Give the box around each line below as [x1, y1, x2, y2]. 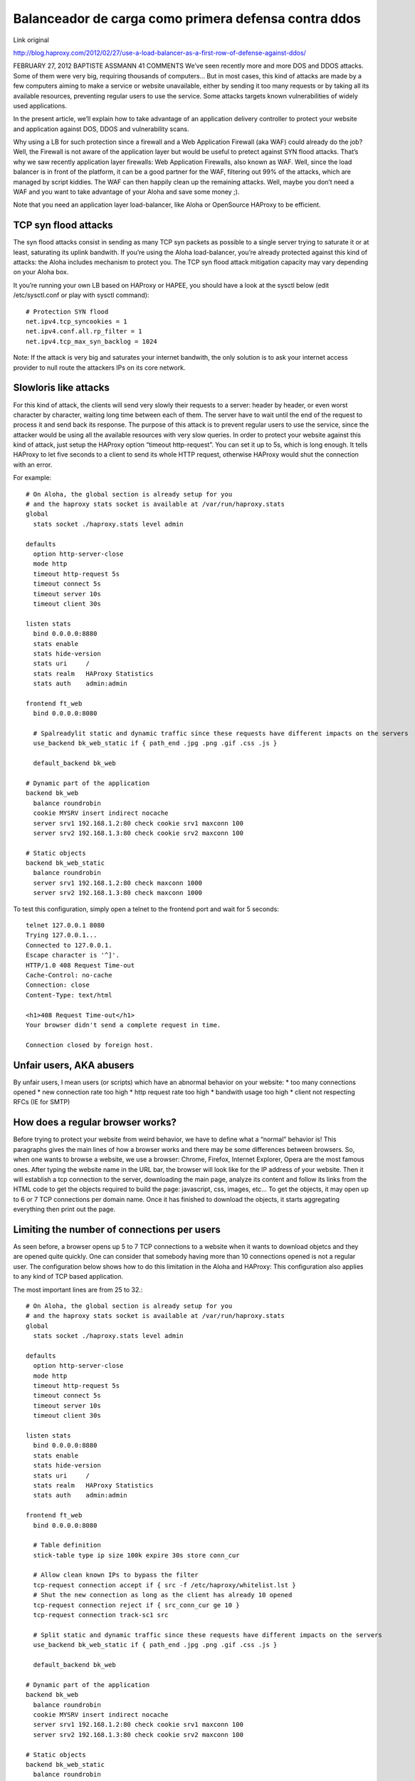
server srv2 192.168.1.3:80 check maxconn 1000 [33, 889, 203, 897]
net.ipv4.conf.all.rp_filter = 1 [26, 328, 142, 336]
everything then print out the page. [13, 1205, 116, 1214]
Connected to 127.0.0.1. [26, 941, 112, 949]
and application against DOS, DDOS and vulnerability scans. [13, 125, 189, 133]
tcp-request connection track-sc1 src [33, 1611, 169, 1619]
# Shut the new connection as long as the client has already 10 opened [33, 1591, 293, 1599]
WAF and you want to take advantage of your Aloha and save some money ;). [13, 187, 240, 196]
